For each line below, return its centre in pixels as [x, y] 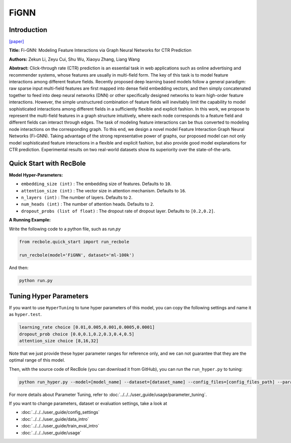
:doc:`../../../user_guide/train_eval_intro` [60, 426]
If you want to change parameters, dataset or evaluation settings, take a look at [88, 403]
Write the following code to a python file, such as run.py [65, 229]
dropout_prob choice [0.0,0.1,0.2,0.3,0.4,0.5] [77, 334]
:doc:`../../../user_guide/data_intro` [55, 419]
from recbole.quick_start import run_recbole [74, 242]
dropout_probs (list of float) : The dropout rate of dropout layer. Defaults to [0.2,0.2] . [118, 211]
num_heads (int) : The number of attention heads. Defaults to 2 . [88, 204]
